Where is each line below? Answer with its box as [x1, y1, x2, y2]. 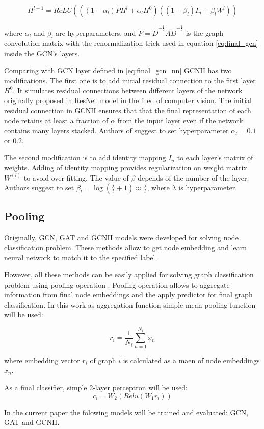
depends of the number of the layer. [138, 172, 249, 183]
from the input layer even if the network [117, 115, 243, 125]
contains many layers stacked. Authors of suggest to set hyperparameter [4, 125, 229, 136]
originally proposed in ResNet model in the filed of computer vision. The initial [4, 95, 252, 106]
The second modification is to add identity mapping [4, 152, 166, 163]
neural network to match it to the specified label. [4, 252, 157, 263]
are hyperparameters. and [56, 27, 136, 38]
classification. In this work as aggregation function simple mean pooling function [4, 299, 256, 310]
